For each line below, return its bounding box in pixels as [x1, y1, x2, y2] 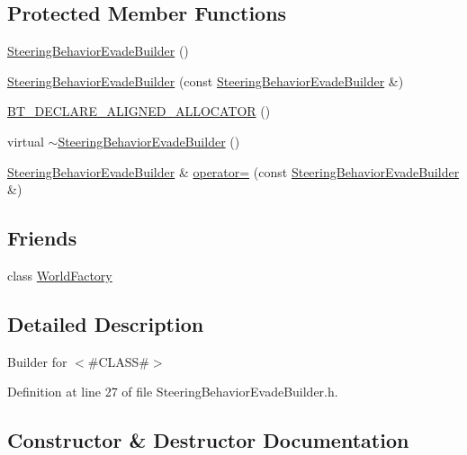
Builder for [7, 352, 67, 370]
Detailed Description [7, 309, 204, 337]
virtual [7, 131, 44, 150]
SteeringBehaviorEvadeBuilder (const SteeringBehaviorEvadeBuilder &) [7, 71, 404, 90]
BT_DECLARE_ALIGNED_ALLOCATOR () [7, 102, 271, 120]
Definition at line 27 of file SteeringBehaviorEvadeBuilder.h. [7, 382, 338, 401]
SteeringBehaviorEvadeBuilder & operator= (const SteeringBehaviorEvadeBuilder [7, 162, 460, 181]
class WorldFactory [7, 265, 112, 284]
